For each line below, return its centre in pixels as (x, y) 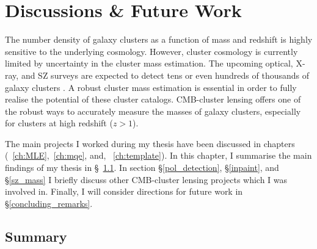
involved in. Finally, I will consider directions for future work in (124, 191)
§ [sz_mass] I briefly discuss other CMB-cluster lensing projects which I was (146, 179)
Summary (36, 236)
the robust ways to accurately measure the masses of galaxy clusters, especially (153, 111)
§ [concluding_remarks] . (49, 203)
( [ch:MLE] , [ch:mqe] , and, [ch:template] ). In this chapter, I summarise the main (158, 155)
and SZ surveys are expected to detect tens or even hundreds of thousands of (165, 75)
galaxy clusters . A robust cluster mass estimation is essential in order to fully (151, 87)
